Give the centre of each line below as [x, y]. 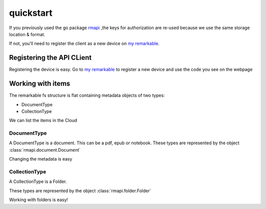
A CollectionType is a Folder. [38, 182]
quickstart [31, 13]
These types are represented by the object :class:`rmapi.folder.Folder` [80, 191]
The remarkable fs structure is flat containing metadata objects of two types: [87, 95]
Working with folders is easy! [39, 200]
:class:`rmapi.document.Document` [45, 150]
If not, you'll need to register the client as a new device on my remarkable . [84, 43]
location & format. [27, 34]
